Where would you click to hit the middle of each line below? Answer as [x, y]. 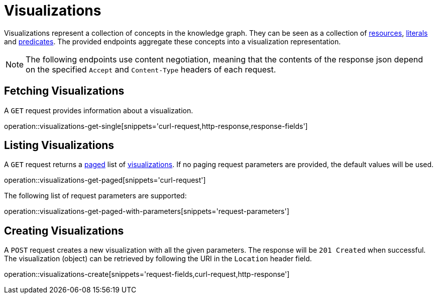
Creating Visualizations [64, 231]
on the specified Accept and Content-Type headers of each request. [151, 69]
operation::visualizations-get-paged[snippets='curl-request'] [105, 180]
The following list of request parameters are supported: [95, 196]
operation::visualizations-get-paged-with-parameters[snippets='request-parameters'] [147, 211]
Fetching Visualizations [64, 91]
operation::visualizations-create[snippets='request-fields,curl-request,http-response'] [147, 274]
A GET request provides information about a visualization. [99, 110]
